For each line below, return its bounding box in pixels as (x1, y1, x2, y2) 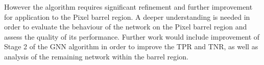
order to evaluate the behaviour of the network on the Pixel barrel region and (4, 21, 247, 32)
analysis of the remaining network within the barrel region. (4, 51, 188, 61)
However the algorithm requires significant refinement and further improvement (4, 2, 253, 12)
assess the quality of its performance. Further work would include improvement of (4, 31, 260, 42)
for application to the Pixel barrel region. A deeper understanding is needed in (4, 11, 250, 22)
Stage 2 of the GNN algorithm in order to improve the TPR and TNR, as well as (4, 41, 258, 52)
